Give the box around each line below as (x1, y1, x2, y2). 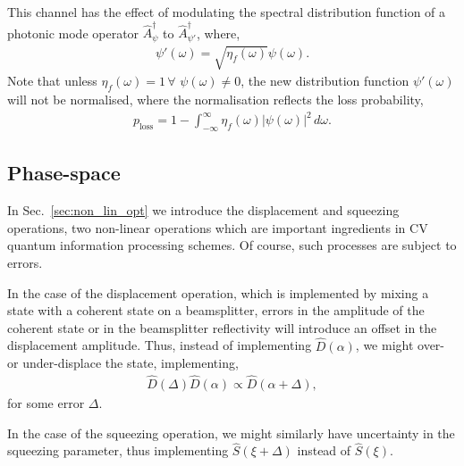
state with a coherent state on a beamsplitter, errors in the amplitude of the (7, 301, 425, 320)
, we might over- (355, 336, 445, 354)
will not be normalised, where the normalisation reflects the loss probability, (7, 90, 424, 109)
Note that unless (7, 71, 97, 90)
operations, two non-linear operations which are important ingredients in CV (7, 218, 428, 237)
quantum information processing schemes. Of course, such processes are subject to (7, 236, 457, 254)
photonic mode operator (7, 23, 139, 42)
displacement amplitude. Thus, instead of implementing (7, 336, 312, 354)
